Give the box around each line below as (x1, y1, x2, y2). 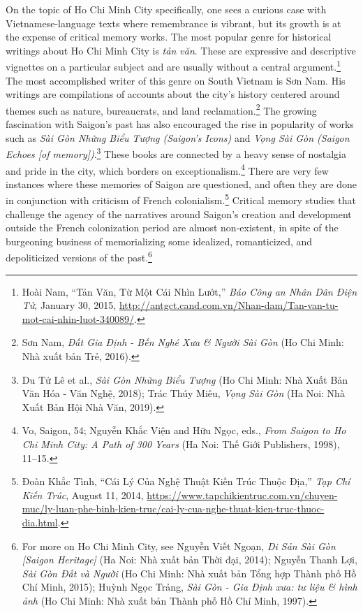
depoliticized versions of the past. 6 (6, 248, 152, 265)
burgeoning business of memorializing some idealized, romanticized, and (6, 233, 313, 248)
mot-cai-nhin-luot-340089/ (22, 311, 135, 326)
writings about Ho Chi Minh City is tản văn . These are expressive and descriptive (6, 43, 356, 57)
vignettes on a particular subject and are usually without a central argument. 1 (6, 57, 341, 74)
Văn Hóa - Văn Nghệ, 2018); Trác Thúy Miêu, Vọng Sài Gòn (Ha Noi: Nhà (22, 386, 345, 401)
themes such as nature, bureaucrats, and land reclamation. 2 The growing (6, 101, 317, 117)
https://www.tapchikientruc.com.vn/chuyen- (147, 487, 338, 502)
